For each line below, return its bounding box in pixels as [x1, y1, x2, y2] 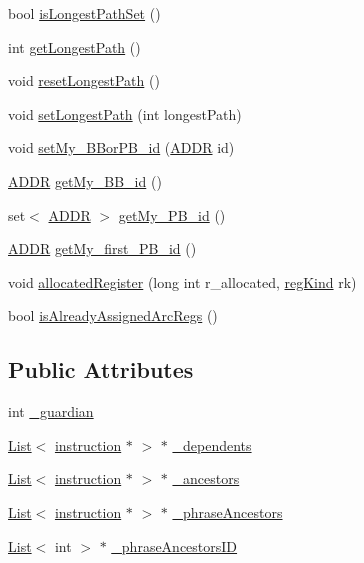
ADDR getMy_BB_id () [8, 170, 162, 191]
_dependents [172, 434, 252, 455]
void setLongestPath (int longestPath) [8, 103, 242, 124]
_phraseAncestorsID [111, 535, 238, 556]
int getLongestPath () [8, 36, 141, 57]
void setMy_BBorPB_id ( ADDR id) [8, 137, 235, 158]
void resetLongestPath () [8, 70, 160, 91]
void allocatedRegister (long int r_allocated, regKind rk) [8, 271, 357, 292]
